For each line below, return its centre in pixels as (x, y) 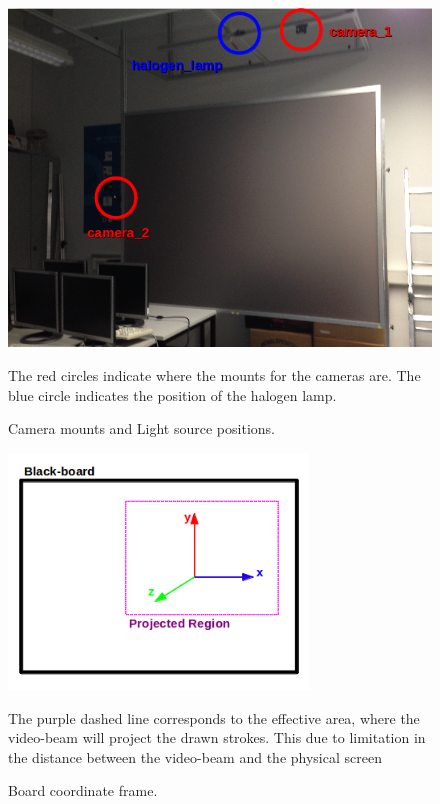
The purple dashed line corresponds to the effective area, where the (214, 717)
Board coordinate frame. (83, 790)
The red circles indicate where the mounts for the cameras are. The (214, 374)
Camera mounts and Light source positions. (141, 428)
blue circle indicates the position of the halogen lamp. (172, 394)
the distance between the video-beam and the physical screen (195, 756)
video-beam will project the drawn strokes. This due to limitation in (217, 737)
